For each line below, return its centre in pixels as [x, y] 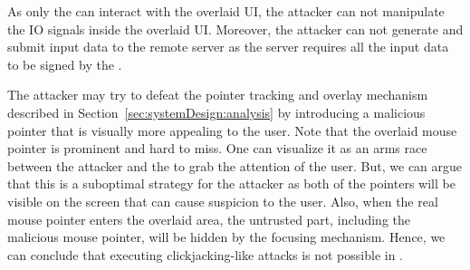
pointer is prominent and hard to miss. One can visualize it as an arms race [217, 148]
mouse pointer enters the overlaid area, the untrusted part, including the [209, 219]
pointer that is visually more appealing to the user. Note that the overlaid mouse [232, 130]
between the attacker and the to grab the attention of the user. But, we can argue [235, 165]
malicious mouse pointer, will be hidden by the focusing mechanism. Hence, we [226, 237]
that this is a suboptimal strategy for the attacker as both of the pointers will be [231, 183]
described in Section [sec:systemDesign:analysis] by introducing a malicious [216, 112]
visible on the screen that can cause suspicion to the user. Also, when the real [223, 201]
